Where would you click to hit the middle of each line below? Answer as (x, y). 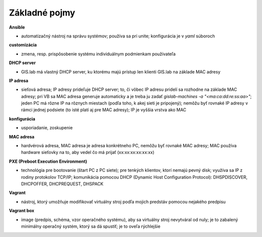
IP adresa (19, 81)
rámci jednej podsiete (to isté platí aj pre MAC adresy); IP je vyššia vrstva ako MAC (104, 110)
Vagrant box (22, 211)
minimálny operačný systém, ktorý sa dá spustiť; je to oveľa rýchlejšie (91, 226)
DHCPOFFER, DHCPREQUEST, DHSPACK (62, 184)
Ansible (17, 27)
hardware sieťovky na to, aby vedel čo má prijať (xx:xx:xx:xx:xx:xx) (88, 152)
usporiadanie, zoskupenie (47, 128)
